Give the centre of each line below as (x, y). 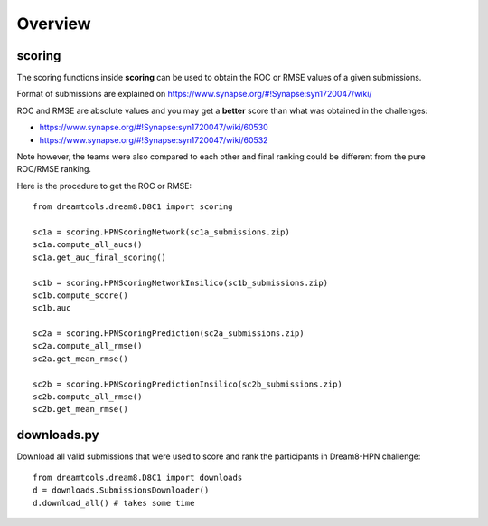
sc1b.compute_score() (80, 295)
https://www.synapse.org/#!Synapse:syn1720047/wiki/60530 (154, 128)
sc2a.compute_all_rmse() (88, 346)
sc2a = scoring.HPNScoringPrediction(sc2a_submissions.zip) (169, 334)
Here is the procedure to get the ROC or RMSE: (104, 186)
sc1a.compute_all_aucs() (88, 245)
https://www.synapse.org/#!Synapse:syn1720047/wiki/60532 (154, 139)
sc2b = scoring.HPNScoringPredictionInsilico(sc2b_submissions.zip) (188, 384)
